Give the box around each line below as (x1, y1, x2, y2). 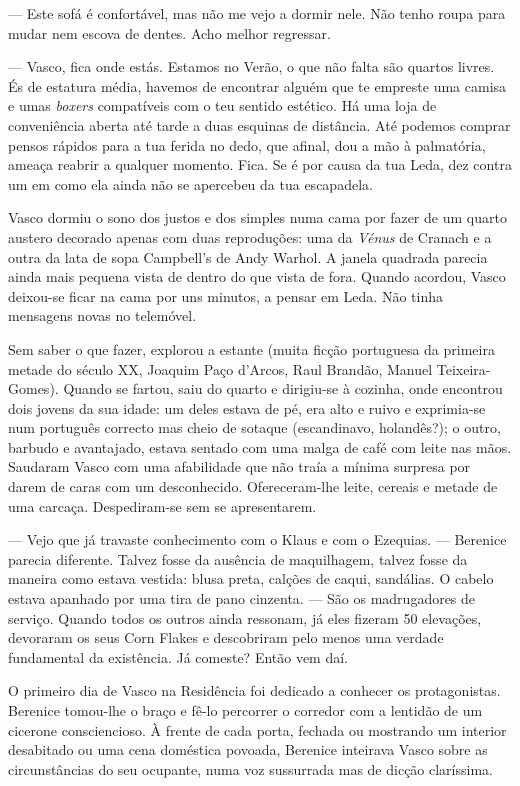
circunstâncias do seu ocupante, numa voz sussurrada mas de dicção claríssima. (8, 758, 493, 779)
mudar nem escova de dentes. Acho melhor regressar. (8, 22, 331, 43)
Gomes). (8, 378, 59, 399)
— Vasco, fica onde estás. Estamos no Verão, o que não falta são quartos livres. (8, 56, 495, 77)
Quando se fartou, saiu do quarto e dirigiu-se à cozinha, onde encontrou (63, 378, 503, 399)
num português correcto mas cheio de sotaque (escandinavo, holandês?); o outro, (8, 417, 501, 438)
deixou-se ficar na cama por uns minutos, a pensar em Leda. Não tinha (8, 285, 443, 306)
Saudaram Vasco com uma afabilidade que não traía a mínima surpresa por (8, 456, 471, 477)
